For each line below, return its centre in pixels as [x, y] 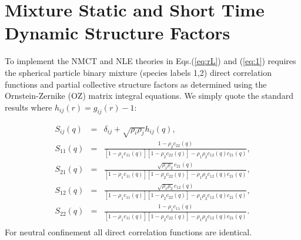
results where [29, 107]
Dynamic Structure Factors [118, 33]
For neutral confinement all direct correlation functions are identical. [128, 231]
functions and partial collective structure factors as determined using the [136, 84]
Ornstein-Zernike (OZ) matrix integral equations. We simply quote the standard [149, 96]
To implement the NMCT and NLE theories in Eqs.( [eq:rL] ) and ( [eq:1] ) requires [150, 61]
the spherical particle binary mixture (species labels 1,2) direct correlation [138, 72]
